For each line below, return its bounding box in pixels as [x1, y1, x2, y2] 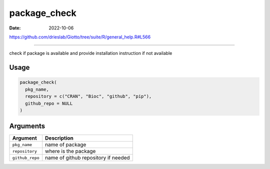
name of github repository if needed [45, 155, 130, 162]
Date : [9, 25, 21, 31]
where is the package [45, 148, 96, 155]
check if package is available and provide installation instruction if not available [9, 50, 172, 56]
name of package [45, 141, 86, 148]
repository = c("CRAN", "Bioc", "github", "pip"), [25, 94, 152, 99]
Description [45, 135, 73, 142]
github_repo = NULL [25, 100, 73, 106]
